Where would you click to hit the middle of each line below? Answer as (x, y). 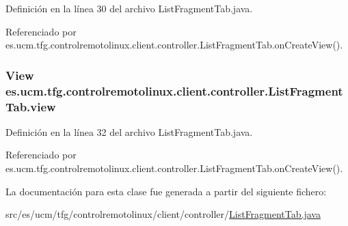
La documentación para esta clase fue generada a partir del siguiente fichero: (166, 191)
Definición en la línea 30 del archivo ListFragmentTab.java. (129, 8)
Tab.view (31, 106)
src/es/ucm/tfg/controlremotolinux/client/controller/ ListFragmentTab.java (163, 214)
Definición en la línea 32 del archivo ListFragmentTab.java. (129, 131)
